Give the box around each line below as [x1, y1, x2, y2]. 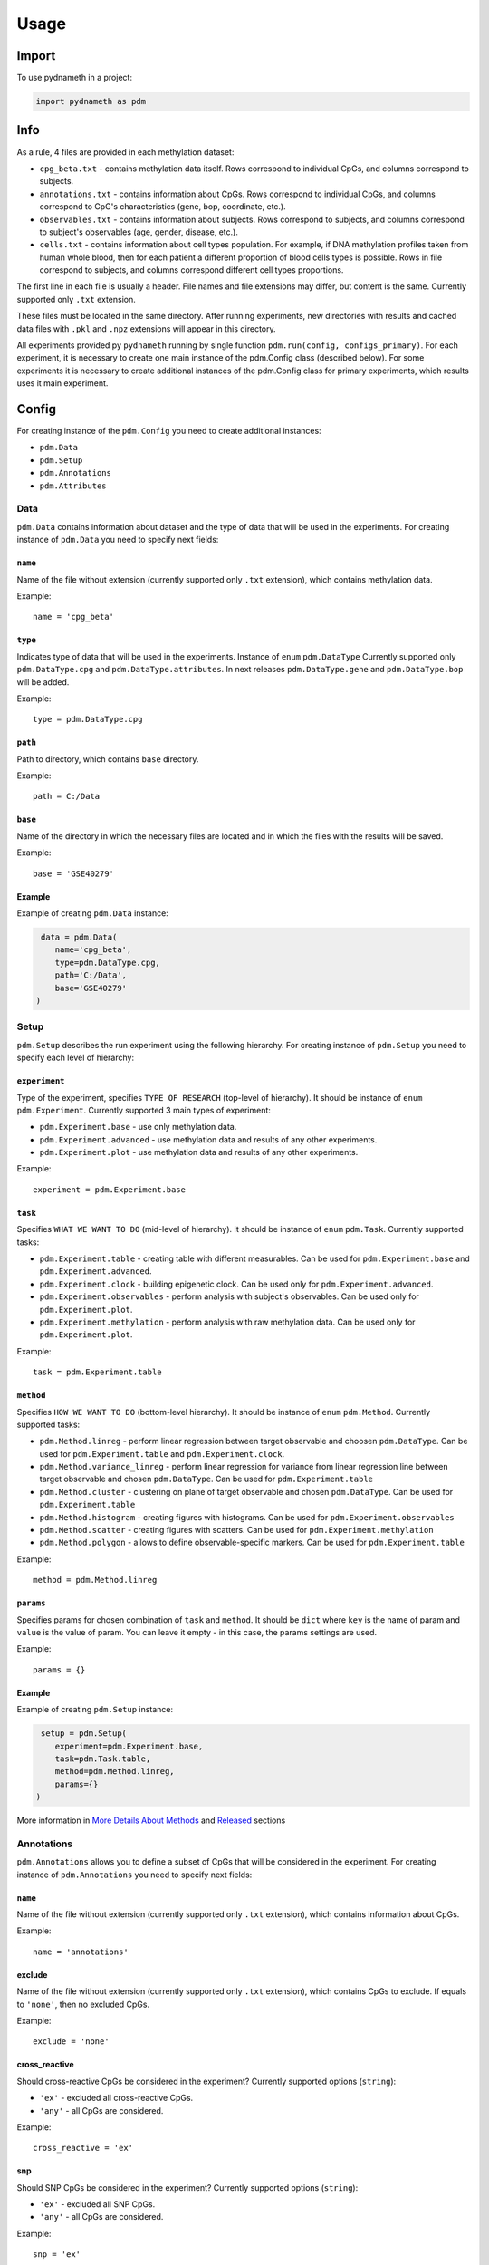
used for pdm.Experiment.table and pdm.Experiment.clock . [39, 1448, 285, 1459]
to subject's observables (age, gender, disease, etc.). [39, 226, 239, 237]
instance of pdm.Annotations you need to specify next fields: [16, 1869, 253, 1880]
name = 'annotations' [33, 1946, 129, 1957]
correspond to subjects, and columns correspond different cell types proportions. [39, 265, 344, 275]
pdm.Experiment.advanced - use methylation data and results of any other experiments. [39, 1133, 378, 1145]
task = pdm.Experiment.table [33, 1367, 162, 1377]
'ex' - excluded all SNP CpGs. [39, 2199, 156, 2210]
